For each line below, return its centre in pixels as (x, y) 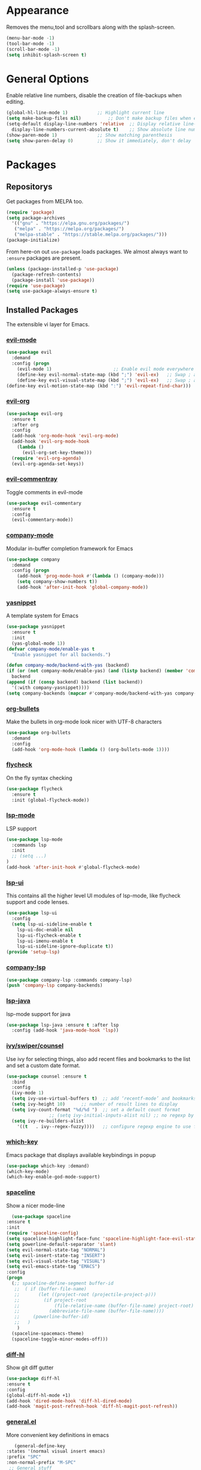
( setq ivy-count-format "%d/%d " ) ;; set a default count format (96, 1110)
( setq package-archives (36, 218)
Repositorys (29, 187)
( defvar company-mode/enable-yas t (51, 649)
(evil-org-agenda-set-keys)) (48, 464)
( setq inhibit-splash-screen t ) (46, 55)
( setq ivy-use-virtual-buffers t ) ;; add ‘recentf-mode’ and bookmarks (104, 1099)
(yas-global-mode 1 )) (39, 643)
